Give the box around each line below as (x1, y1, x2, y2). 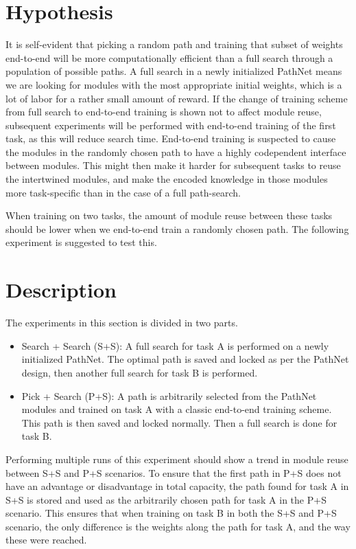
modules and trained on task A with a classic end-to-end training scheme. (21, 402, 332, 416)
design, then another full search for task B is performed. (21, 365, 258, 379)
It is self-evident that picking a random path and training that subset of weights (5, 37, 343, 52)
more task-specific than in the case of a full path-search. (5, 185, 241, 199)
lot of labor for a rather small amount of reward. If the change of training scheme (5, 91, 348, 105)
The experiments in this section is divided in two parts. (5, 315, 238, 330)
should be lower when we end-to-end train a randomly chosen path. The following (5, 221, 349, 236)
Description (5, 276, 117, 304)
